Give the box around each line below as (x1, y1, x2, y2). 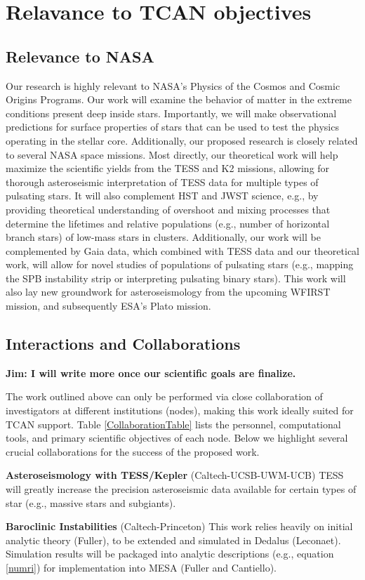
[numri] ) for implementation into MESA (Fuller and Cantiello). (6, 560, 277, 574)
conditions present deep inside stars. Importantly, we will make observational (6, 105, 337, 120)
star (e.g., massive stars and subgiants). (6, 495, 176, 510)
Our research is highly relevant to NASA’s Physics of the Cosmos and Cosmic (6, 78, 340, 93)
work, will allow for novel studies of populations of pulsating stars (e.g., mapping (6, 257, 354, 272)
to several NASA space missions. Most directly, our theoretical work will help (6, 147, 338, 162)
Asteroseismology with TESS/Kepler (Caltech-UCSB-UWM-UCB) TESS (6, 468, 344, 482)
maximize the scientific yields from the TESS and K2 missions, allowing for (6, 161, 330, 176)
